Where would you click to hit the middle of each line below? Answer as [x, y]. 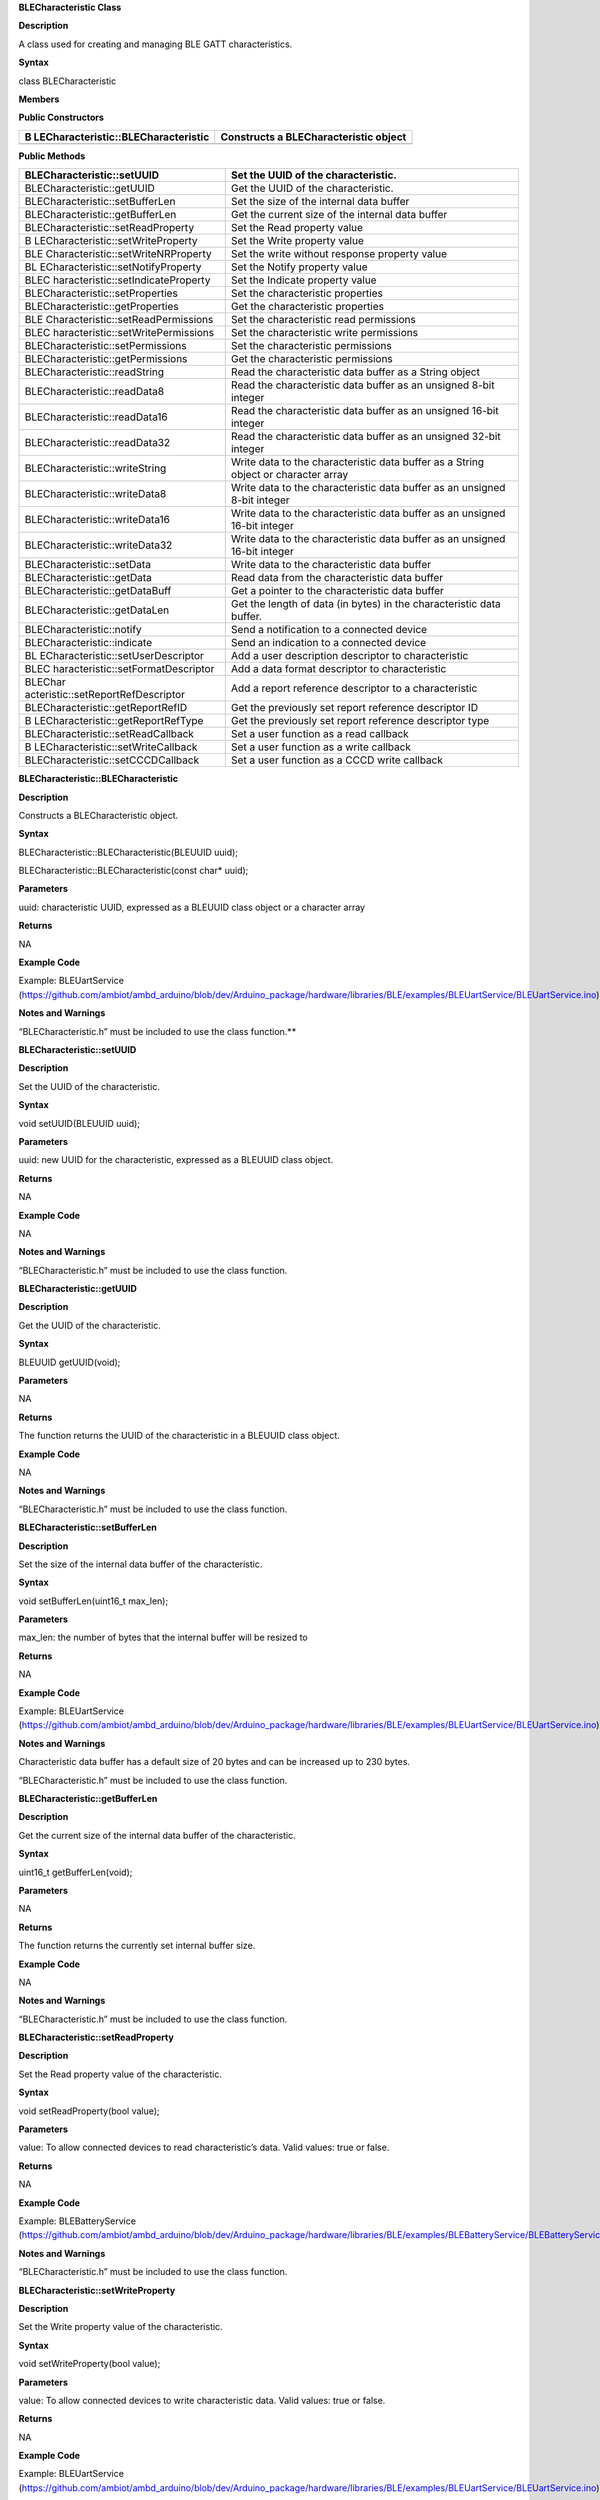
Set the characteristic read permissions [323, 320]
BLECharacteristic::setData [88, 565]
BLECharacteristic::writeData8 [95, 494]
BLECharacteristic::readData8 [94, 392]
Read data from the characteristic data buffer [337, 578]
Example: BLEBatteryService [77, 2221]
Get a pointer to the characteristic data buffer [337, 591]
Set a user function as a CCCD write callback [337, 760]
